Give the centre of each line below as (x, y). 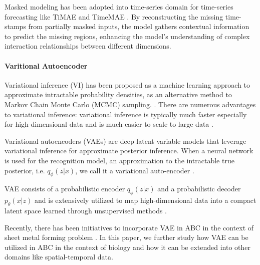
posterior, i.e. (25, 170)
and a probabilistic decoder (199, 189)
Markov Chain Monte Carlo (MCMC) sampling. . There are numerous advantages (130, 104)
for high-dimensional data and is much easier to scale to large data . (109, 124)
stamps (15, 26)
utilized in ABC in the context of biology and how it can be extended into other (128, 247)
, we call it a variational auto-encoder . (135, 170)
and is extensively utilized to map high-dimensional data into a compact (146, 200)
